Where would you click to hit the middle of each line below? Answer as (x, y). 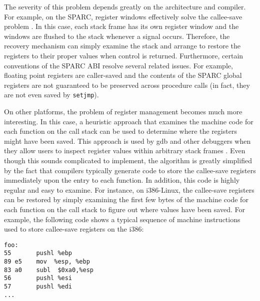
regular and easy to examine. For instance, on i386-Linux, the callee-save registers (129, 189)
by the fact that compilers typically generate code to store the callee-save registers (130, 170)
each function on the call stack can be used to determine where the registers (120, 131)
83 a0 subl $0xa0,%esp (49, 270)
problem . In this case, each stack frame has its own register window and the (121, 26)
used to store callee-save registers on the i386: (74, 229)
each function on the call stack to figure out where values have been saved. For (124, 209)
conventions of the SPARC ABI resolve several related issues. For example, (118, 65)
